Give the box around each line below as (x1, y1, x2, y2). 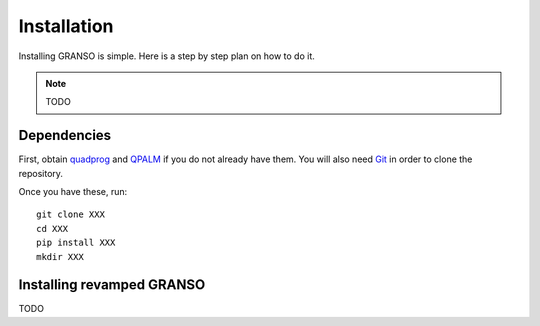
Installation (18, 15, 114, 37)
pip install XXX (36, 237, 116, 249)
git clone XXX (36, 209, 105, 220)
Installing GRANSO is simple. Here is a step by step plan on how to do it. (18, 50, 315, 62)
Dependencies (18, 127, 112, 144)
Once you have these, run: (18, 186, 128, 198)
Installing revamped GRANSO (18, 276, 206, 294)
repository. (18, 167, 64, 179)
